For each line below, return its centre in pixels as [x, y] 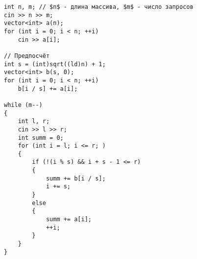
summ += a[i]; [69, 220]
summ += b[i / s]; [76, 178]
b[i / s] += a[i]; [48, 89]
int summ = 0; [41, 138]
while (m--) [23, 105]
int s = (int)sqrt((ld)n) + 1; [55, 64]
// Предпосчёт [27, 56]
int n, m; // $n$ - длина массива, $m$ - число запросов [99, 7]
